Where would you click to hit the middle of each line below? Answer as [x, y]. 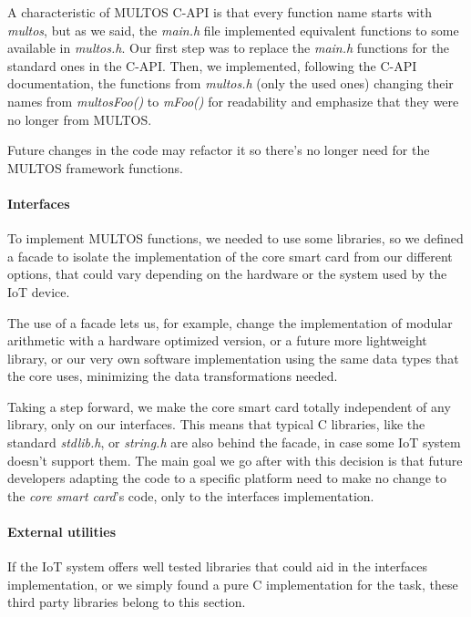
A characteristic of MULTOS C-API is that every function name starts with [220, 12]
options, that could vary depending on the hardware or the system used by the [227, 274]
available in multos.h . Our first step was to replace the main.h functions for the [229, 48]
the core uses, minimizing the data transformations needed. [173, 376]
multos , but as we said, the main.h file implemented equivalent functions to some [233, 30]
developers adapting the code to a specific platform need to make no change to [227, 478]
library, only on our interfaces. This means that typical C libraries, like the [216, 424]
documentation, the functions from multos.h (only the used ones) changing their [230, 83]
